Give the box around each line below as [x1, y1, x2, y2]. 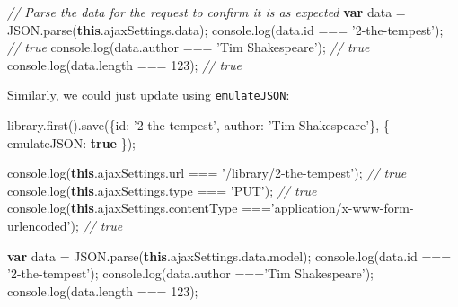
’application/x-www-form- [270, 198, 414, 217]
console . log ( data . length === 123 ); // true [7, 55, 242, 74]
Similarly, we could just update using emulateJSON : [7, 85, 290, 104]
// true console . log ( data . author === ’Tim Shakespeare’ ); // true [7, 38, 370, 57]
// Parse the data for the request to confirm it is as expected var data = [7, 3, 406, 21]
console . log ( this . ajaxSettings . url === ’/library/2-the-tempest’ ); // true [7, 163, 407, 182]
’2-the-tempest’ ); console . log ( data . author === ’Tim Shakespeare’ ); [7, 264, 374, 283]
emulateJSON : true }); [7, 133, 136, 152]
